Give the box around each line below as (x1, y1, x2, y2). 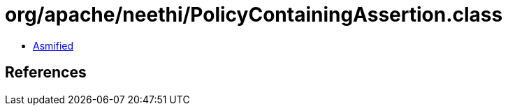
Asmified (33, 39, 74, 52)
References (5, 64, 87, 82)
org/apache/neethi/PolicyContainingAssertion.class (5, 3, 503, 27)
